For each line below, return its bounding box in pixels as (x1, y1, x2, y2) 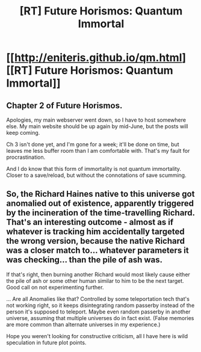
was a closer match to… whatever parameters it (6, 245, 189, 256)
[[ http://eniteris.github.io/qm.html (6, 51, 182, 64)
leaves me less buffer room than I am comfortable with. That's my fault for (6, 147, 190, 154)
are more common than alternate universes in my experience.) (6, 321, 161, 328)
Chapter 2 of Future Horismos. (6, 100, 123, 111)
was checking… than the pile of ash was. (6, 255, 163, 265)
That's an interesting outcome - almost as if (6, 217, 174, 227)
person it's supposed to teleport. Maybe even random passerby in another (6, 308, 191, 315)
